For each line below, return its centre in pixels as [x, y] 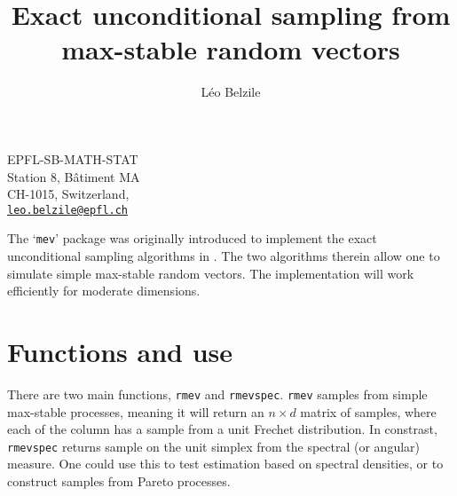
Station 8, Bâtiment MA [74, 176]
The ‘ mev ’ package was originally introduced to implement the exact [192, 238]
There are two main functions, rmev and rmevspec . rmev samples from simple [217, 394]
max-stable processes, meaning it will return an [136, 411]
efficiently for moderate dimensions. [104, 291]
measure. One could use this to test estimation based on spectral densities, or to [225, 464]
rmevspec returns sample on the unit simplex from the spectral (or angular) [214, 446]
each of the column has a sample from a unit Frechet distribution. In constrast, [222, 429]
